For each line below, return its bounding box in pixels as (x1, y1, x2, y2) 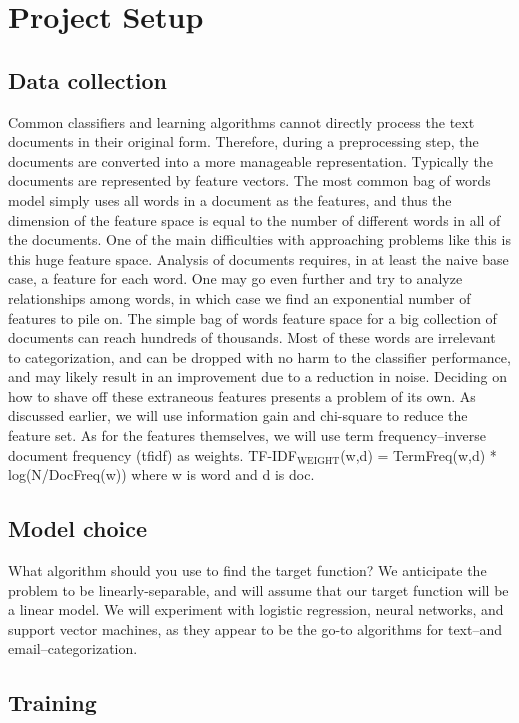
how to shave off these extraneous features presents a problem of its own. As (8, 385, 476, 406)
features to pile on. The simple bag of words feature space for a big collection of (8, 307, 497, 328)
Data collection (8, 64, 168, 95)
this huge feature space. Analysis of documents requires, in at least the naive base (8, 248, 509, 269)
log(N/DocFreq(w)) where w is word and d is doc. (8, 464, 315, 485)
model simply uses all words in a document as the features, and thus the (8, 189, 452, 210)
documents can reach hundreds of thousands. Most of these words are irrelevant (8, 327, 496, 348)
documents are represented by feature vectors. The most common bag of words (8, 170, 491, 191)
